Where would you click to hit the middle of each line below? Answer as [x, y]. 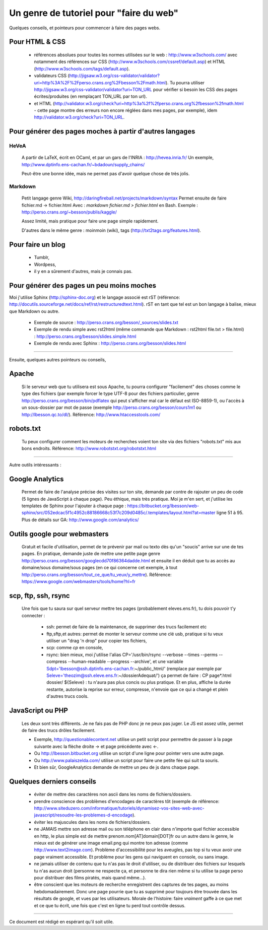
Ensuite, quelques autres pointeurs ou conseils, [58, 359]
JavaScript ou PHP [38, 710]
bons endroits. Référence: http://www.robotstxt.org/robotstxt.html [89, 449]
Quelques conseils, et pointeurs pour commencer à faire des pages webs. [85, 28]
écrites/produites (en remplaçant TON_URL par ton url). [91, 96]
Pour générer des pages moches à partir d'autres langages [102, 132]
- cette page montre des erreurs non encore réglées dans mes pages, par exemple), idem [126, 110]
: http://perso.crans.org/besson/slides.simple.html [85, 336]
